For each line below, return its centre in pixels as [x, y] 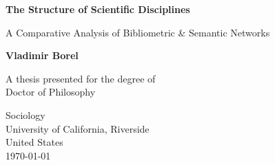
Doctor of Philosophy [51, 92]
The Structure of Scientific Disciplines [98, 9]
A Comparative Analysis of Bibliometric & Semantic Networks [138, 32]
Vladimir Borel [42, 55]
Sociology [26, 114]
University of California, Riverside [78, 128]
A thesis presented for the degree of [81, 78]
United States [34, 142]
